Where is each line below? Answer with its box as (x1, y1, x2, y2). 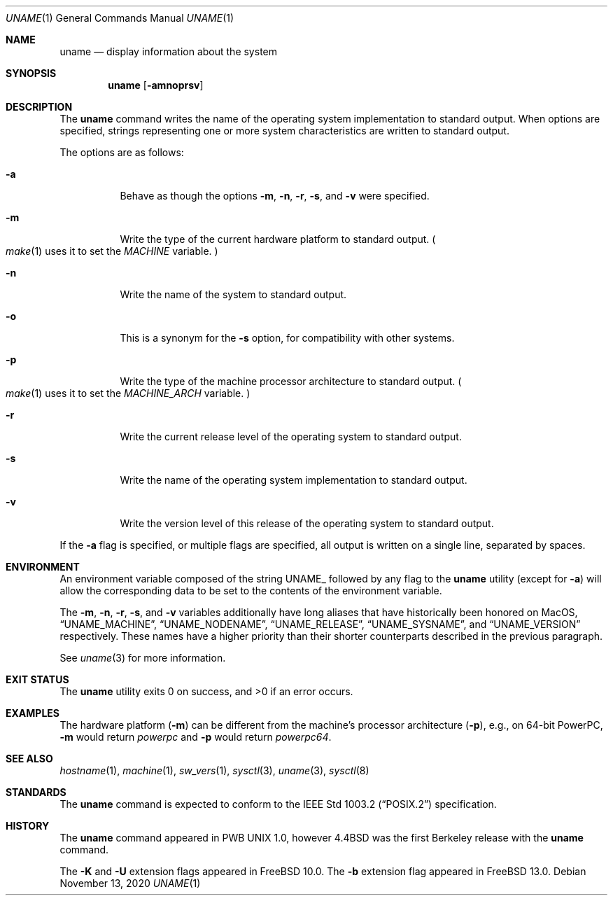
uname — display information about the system (59, 46, 277, 57)
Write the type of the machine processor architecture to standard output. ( (120, 375, 462, 387)
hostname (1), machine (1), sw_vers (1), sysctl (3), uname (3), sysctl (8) (59, 764, 369, 776)
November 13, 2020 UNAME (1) (59, 877, 201, 889)
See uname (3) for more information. (59, 652, 226, 664)
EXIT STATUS (6, 673, 69, 685)
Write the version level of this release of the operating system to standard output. (120, 517, 494, 529)
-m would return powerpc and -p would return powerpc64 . (59, 731, 332, 743)
